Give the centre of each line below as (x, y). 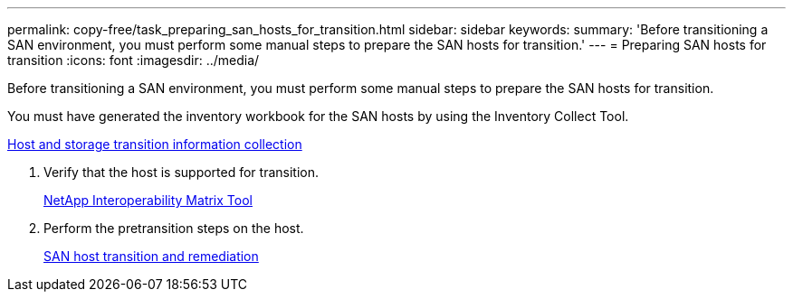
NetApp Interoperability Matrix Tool (148, 200)
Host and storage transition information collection (155, 144)
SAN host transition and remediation (151, 256)
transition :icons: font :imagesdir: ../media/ (134, 60)
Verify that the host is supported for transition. (182, 172)
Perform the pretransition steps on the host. (174, 228)
